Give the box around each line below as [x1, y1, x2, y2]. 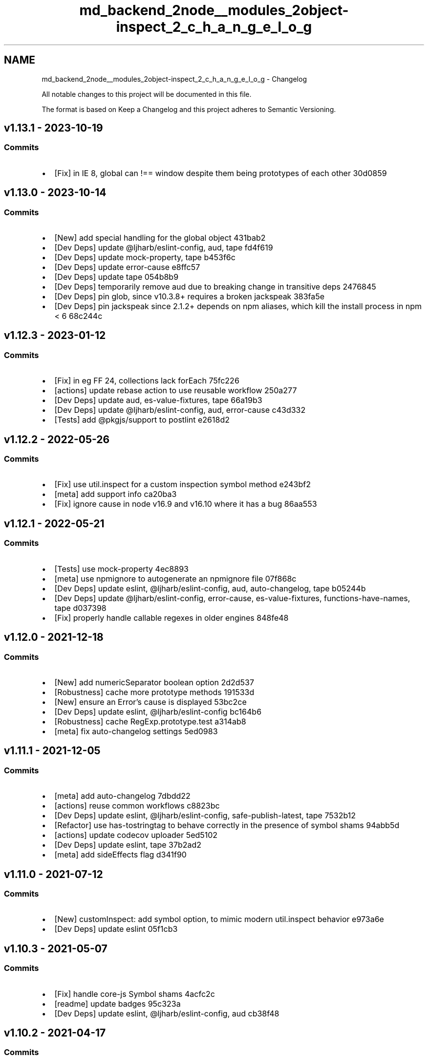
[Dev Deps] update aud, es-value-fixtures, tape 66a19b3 [54, 395, 262, 406]
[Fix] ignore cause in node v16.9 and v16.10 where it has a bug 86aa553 [54, 499, 317, 509]
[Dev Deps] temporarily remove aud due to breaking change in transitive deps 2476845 [54, 282, 376, 292]
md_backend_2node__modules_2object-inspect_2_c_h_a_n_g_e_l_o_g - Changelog [42, 74, 307, 83]
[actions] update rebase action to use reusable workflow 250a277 [54, 385, 297, 396]
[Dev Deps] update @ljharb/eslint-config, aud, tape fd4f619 [54, 243, 273, 253]
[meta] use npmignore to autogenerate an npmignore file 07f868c [54, 573, 297, 584]
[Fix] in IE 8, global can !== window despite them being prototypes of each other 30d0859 [54, 168, 387, 178]
